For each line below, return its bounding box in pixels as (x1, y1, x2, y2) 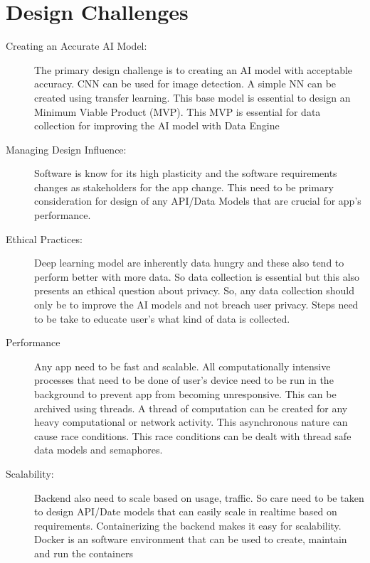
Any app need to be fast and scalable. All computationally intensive (34, 358, 331, 373)
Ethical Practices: (6, 231, 83, 246)
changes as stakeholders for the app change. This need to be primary (34, 179, 334, 194)
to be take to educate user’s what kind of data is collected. (34, 311, 290, 326)
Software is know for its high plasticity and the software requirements (34, 166, 337, 181)
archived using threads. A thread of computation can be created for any (34, 400, 348, 415)
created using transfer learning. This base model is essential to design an (34, 90, 351, 104)
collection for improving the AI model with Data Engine (34, 118, 280, 133)
